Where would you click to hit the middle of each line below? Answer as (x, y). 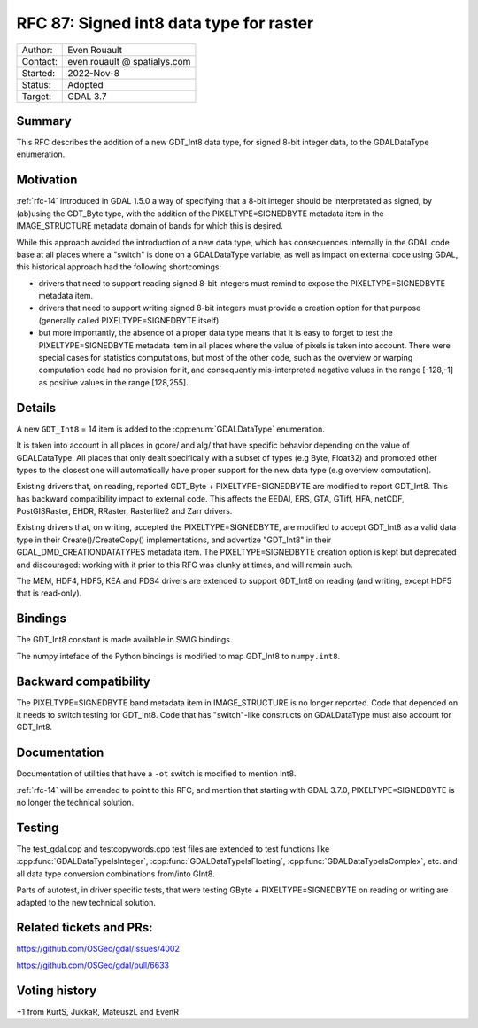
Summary (44, 121)
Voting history (57, 990)
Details (36, 408)
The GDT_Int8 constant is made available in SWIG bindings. (124, 640)
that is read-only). (49, 593)
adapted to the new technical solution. (86, 902)
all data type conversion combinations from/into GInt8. (116, 874)
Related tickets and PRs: (85, 927)
